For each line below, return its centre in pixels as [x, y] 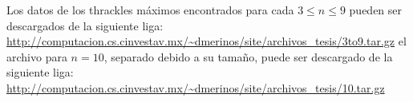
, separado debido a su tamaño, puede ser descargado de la [248, 56]
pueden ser [376, 10]
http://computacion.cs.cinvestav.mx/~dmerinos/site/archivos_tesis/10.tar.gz [196, 87]
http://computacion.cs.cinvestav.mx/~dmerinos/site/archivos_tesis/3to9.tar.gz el [206, 41]
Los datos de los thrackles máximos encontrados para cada [150, 10]
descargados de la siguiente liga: [85, 25]
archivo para [37, 56]
